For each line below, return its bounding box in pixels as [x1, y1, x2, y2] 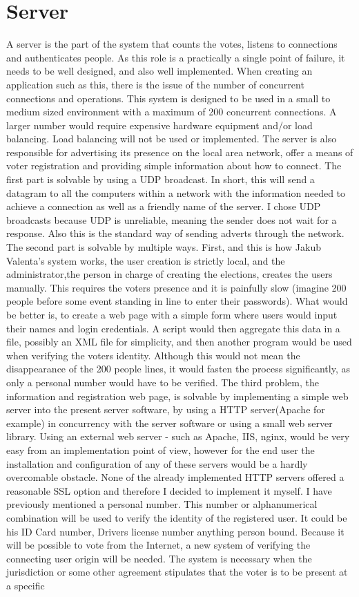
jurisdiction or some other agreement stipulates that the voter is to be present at [6, 565, 348, 579]
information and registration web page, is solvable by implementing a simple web [6, 388, 349, 403]
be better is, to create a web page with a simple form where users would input [6, 307, 338, 321]
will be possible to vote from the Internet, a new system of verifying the [6, 538, 311, 552]
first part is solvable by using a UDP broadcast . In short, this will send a [6, 172, 315, 187]
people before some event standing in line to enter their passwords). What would [6, 294, 348, 308]
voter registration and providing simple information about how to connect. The [6, 158, 342, 173]
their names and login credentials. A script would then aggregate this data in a [6, 321, 340, 335]
